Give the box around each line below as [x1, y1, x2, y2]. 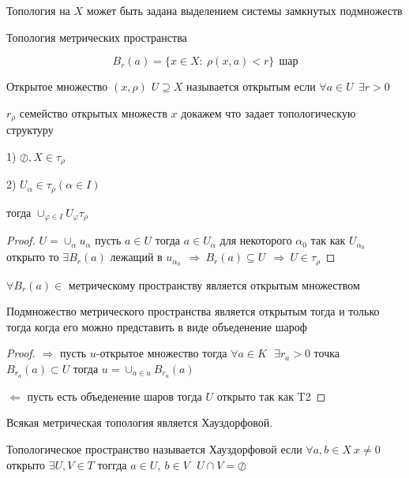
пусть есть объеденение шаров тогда [27, 387, 202, 404]
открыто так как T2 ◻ [216, 387, 326, 404]
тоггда [97, 456, 127, 472]
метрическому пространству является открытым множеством [68, 276, 360, 293]
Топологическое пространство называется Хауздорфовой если [6, 440, 302, 457]
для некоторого [220, 232, 292, 248]
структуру [6, 121, 54, 138]
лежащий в [110, 248, 163, 265]
